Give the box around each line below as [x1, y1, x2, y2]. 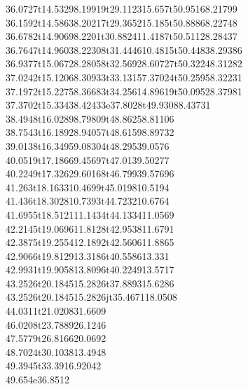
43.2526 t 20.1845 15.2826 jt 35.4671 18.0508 [6, 289, 177, 304]
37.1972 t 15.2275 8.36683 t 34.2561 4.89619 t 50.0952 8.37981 [6, 83, 242, 98]
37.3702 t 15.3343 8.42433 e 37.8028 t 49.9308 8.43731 [6, 97, 211, 112]
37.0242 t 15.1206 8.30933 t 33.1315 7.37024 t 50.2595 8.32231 [6, 69, 242, 84]
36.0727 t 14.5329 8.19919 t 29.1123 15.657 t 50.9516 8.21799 [6, 1, 237, 15]
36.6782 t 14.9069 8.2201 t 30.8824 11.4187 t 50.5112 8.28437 [6, 29, 237, 43]
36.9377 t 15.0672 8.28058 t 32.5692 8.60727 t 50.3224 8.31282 [6, 56, 242, 71]
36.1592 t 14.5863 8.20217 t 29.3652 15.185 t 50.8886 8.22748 [6, 15, 237, 29]
